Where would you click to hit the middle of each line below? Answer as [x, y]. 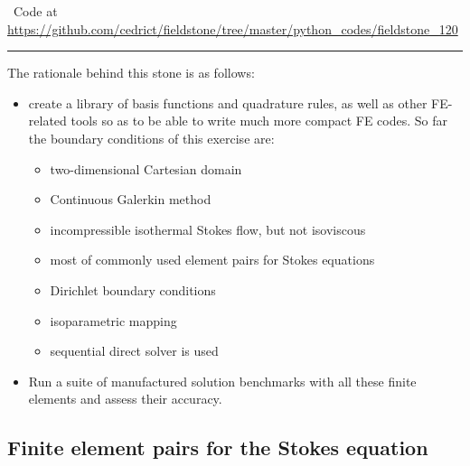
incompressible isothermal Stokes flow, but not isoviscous [208, 229]
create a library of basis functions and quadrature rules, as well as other [228, 103]
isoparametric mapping [113, 320]
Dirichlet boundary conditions [133, 289]
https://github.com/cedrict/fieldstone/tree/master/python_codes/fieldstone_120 [233, 28]
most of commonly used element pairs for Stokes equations [212, 260]
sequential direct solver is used [134, 351]
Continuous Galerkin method [131, 199]
